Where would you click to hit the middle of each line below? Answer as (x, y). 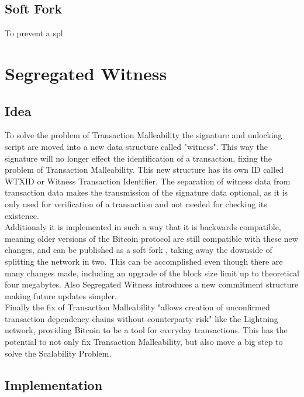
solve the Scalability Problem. (58, 353)
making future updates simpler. (61, 295)
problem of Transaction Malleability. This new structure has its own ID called (144, 170)
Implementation (54, 384)
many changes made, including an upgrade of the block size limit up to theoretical (152, 273)
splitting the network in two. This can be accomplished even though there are (144, 261)
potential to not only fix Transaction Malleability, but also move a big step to (144, 342)
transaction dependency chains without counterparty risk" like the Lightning (141, 318)
